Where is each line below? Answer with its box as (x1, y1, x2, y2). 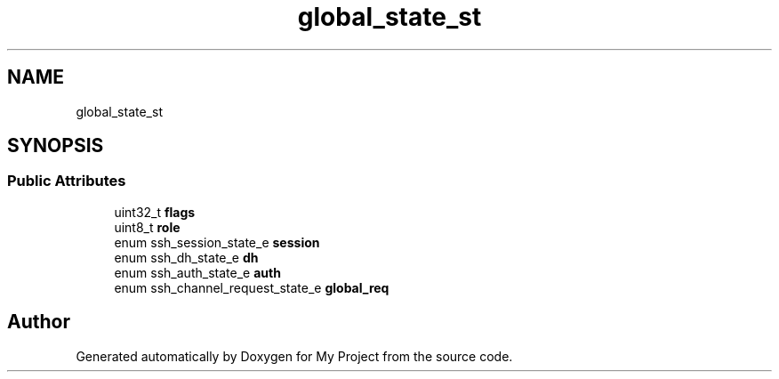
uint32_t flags (114, 204, 196, 220)
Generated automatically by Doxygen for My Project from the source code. (76, 348, 513, 364)
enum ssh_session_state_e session (114, 234, 320, 250)
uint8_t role (114, 219, 181, 235)
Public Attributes (7, 172, 126, 190)
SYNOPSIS (7, 134, 104, 157)
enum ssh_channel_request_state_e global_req (114, 279, 389, 295)
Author (7, 310, 70, 334)
